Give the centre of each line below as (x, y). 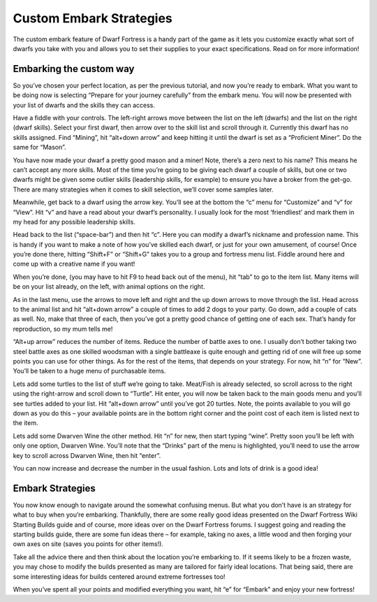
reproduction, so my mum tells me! (63, 329)
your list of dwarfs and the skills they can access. (84, 105)
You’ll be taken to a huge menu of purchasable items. (89, 371)
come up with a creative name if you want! (74, 264)
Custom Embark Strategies (93, 18)
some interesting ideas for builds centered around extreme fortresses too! (119, 576)
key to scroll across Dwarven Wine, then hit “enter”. (87, 455)
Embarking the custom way (74, 69)
